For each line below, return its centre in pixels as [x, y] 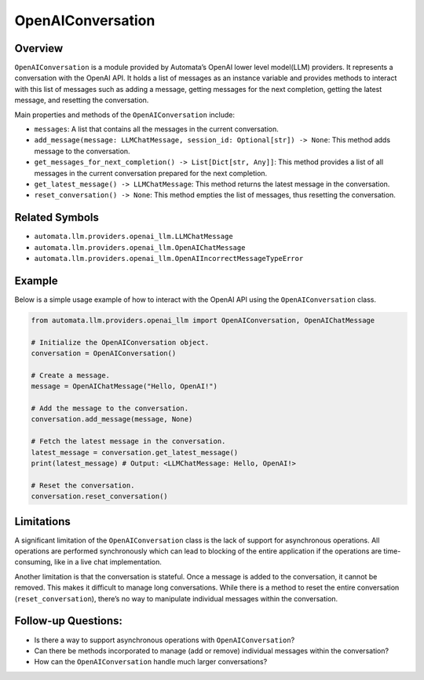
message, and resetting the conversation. [82, 100]
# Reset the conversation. [83, 485]
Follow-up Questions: [69, 621]
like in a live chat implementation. [108, 562]
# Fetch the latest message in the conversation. [128, 441]
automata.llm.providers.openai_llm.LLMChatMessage [133, 237]
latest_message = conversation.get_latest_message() [135, 452]
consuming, [33, 562]
